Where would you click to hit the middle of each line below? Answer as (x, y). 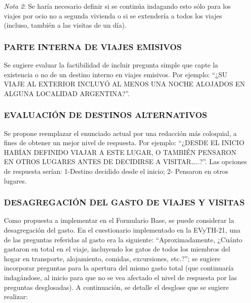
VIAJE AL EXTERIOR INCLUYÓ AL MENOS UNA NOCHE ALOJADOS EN (125, 84)
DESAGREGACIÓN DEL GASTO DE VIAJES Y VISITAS (124, 202)
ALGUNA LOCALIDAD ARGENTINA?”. (67, 93)
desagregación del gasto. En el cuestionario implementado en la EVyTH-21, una (122, 229)
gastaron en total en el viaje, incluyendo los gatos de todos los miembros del (117, 249)
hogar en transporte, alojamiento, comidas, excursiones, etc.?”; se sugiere (112, 258)
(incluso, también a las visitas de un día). (65, 25)
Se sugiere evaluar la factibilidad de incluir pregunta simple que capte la (111, 65)
